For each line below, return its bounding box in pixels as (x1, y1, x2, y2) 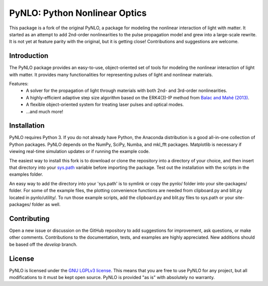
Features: (9, 81, 29, 87)
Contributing (9, 214, 50, 223)
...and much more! (26, 108, 64, 114)
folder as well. (32, 202, 61, 207)
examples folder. (9, 171, 43, 177)
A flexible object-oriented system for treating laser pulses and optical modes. (26, 102, 184, 108)
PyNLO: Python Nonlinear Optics (9, 7, 147, 18)
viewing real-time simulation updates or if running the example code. (9, 148, 150, 154)
